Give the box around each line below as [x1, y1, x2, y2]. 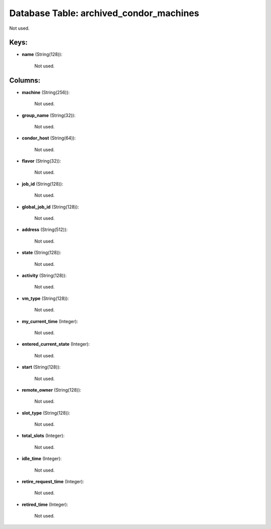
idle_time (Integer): [22, 456, 62, 462]
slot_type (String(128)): [22, 410, 70, 416]
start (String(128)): [22, 364, 61, 370]
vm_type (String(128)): [22, 295, 69, 301]
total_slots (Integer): [22, 433, 65, 439]
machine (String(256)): [22, 89, 70, 95]
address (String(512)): [22, 226, 68, 233]
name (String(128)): [22, 51, 63, 57]
